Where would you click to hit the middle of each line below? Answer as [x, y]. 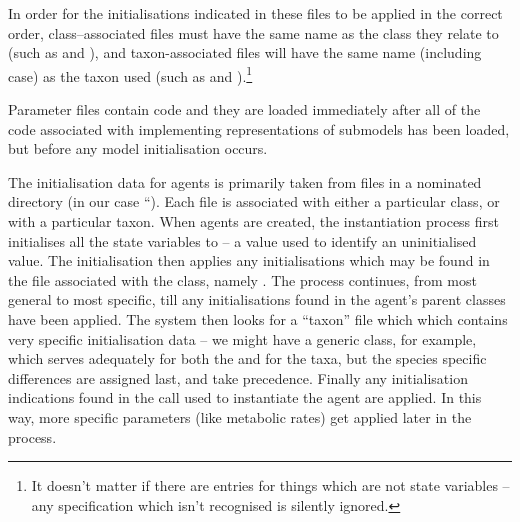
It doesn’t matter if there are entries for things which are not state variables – [270, 485]
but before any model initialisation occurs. [138, 148]
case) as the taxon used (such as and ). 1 [130, 74]
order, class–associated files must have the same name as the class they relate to [253, 32]
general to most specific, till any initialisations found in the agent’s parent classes [257, 299]
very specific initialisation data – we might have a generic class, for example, [242, 338]
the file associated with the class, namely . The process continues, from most [242, 279]
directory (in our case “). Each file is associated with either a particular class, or [254, 201]
